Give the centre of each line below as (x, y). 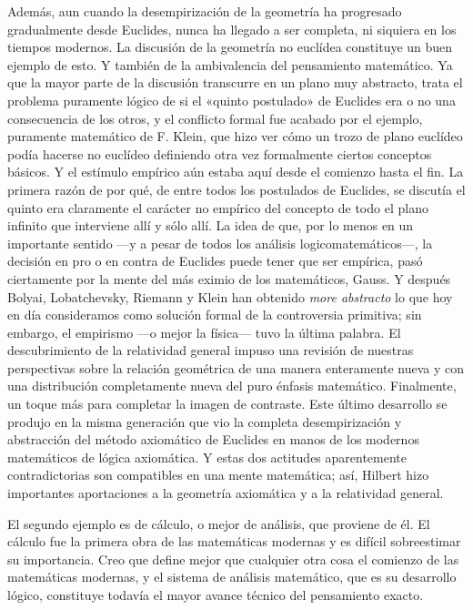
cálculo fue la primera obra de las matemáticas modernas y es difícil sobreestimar (234, 541)
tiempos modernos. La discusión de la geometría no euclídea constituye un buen (230, 47)
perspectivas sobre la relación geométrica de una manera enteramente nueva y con (236, 367)
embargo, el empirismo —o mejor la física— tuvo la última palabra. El (204, 332)
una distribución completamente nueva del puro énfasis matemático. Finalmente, (232, 386)
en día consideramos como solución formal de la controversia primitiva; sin (215, 315)
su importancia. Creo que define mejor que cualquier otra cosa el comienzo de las (233, 559)
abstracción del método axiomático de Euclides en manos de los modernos (213, 439)
